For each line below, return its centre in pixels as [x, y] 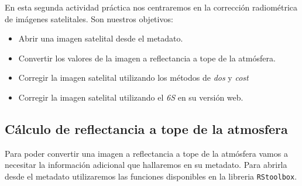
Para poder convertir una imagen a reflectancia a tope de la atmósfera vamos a [146, 153]
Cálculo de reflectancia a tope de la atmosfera [146, 128]
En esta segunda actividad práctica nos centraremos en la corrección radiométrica [151, 7]
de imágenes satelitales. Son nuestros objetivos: [89, 18]
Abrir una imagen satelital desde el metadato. [101, 38]
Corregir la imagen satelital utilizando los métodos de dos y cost [133, 77]
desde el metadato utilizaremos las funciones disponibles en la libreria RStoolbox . [151, 176]
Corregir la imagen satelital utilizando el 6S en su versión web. [131, 97]
